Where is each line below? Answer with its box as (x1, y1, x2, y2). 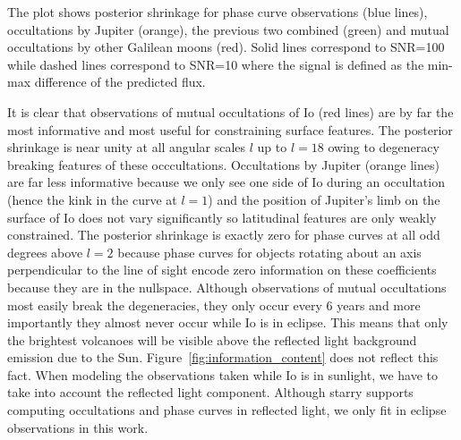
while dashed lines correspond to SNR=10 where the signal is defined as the (7, 55, 424, 73)
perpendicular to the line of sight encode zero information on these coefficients (7, 260, 437, 279)
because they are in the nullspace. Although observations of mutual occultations (7, 277, 447, 296)
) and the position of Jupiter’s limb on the (208, 190, 440, 208)
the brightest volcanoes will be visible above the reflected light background (7, 330, 417, 349)
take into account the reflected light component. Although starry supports (7, 383, 414, 402)
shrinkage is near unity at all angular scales (7, 138, 246, 157)
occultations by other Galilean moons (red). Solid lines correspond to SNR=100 (7, 38, 445, 56)
